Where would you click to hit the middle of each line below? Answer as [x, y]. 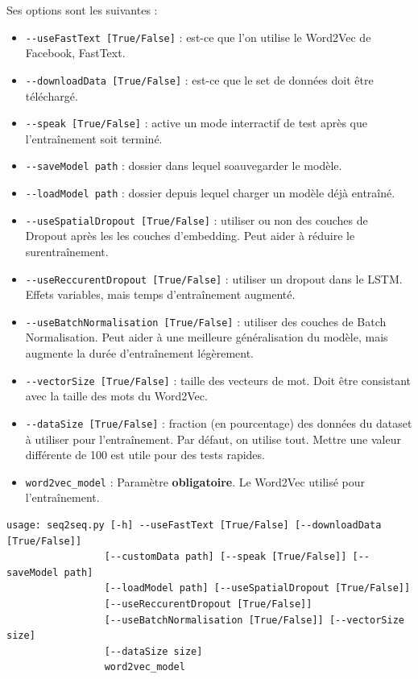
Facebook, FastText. [75, 53]
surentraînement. [67, 251]
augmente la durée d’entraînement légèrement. [140, 353]
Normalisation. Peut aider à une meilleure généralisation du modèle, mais [207, 337]
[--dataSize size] [153, 651]
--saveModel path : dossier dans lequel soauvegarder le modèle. [184, 166]
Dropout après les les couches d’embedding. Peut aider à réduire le [190, 236]
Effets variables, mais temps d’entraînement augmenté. [160, 294]
